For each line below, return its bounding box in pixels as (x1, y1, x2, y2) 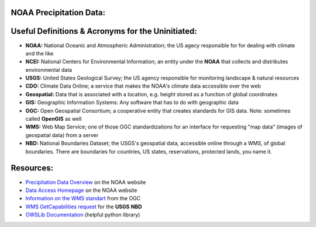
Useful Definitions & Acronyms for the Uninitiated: (11, 26, 197, 36)
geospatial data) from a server (25, 131, 99, 138)
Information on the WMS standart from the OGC (25, 195, 141, 202)
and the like (25, 50, 54, 57)
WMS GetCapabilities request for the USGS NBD (25, 203, 142, 210)
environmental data (25, 66, 73, 73)
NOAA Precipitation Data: (11, 8, 105, 18)
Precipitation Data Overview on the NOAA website (25, 179, 146, 186)
